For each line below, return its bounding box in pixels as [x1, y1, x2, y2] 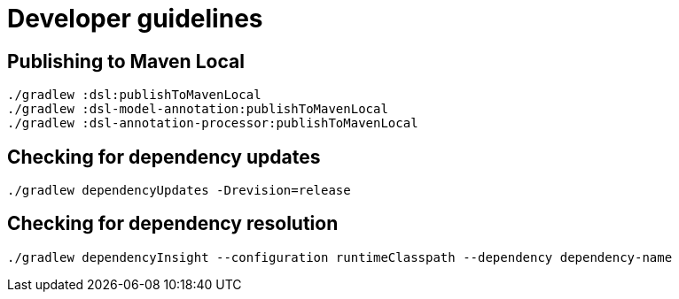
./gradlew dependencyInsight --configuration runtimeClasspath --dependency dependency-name [7, 249, 673, 264]
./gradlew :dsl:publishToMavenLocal [7, 88, 261, 103]
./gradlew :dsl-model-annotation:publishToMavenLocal [7, 102, 388, 117]
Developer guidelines [7, 4, 263, 34]
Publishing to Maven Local [7, 50, 245, 73]
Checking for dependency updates [7, 145, 321, 168]
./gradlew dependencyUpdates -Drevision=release [7, 183, 351, 198]
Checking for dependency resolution [7, 212, 339, 235]
